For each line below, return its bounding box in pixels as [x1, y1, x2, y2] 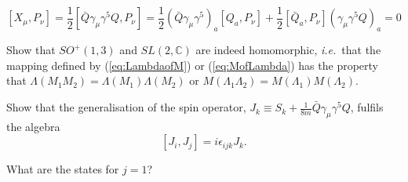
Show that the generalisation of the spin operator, [6, 99, 246, 115]
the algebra [6, 118, 60, 134]
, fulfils [350, 99, 384, 115]
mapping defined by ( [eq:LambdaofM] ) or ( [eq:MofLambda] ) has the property [6, 56, 378, 73]
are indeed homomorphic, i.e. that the [195, 42, 381, 58]
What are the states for [6, 161, 119, 177]
